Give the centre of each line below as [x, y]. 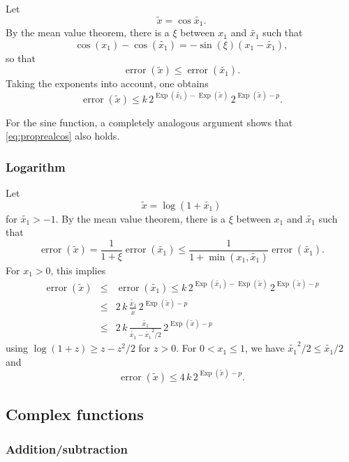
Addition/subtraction [67, 448]
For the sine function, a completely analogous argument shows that [149, 122]
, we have [265, 348]
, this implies [78, 270]
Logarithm [36, 166]
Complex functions [75, 414]
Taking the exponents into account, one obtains [107, 83]
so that [21, 58]
